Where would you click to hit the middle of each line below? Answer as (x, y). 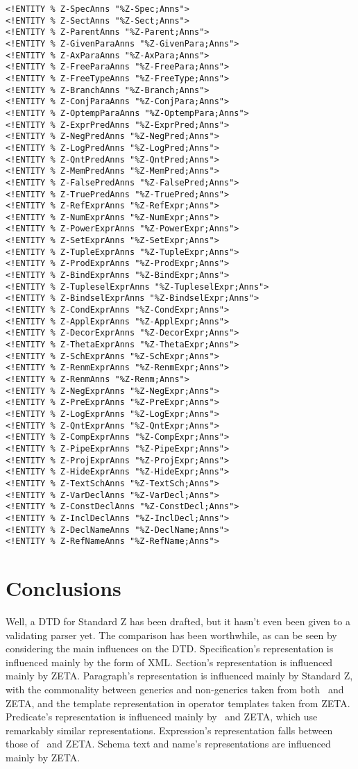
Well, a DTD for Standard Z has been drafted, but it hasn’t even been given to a (178, 621)
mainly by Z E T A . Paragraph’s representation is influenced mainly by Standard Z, (179, 676)
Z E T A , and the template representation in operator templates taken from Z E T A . (178, 703)
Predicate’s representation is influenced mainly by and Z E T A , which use (162, 717)
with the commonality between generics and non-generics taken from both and (175, 689)
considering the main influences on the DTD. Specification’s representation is (170, 648)
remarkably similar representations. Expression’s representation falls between (169, 730)
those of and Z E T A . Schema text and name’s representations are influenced (168, 744)
